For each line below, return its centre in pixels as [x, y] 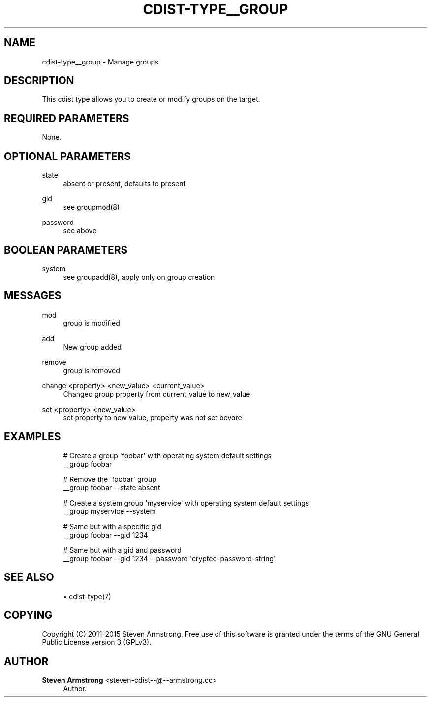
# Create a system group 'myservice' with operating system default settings [186, 503]
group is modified [92, 323]
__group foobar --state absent [112, 487]
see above [80, 231]
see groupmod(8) [92, 207]
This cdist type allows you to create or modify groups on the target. [151, 99]
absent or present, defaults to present [124, 184]
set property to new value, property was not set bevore [153, 417]
